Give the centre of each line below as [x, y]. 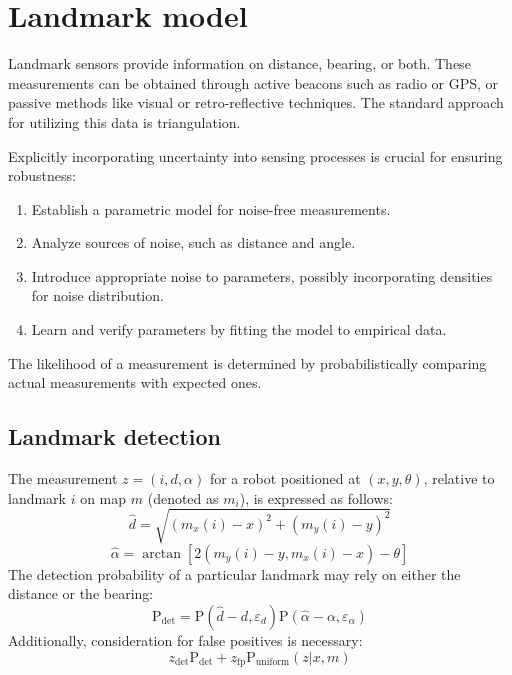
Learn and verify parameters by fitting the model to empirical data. [239, 329]
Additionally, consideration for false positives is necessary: [185, 639]
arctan [162, 553]
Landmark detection [114, 436]
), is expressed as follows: [316, 497]
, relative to [459, 478]
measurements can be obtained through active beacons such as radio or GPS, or [253, 82]
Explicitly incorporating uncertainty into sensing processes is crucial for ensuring [255, 155]
